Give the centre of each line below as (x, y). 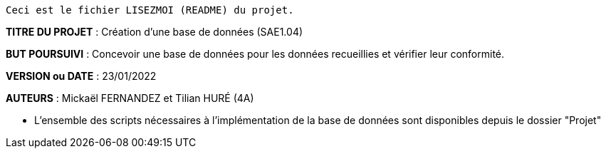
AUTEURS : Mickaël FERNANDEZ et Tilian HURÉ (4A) (130, 98)
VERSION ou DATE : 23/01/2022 (81, 76)
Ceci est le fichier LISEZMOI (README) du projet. (150, 10)
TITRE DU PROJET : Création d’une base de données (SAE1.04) (155, 32)
